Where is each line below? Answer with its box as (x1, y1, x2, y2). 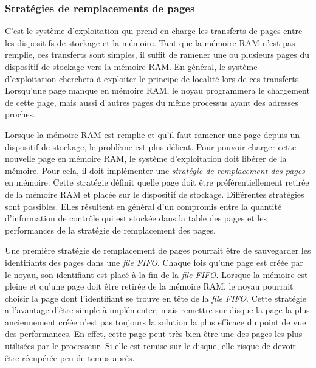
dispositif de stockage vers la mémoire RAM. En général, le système (5, 60, 258, 72)
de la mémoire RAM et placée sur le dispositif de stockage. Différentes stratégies (5, 187, 304, 200)
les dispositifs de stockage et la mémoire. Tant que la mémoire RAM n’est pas (5, 36, 295, 49)
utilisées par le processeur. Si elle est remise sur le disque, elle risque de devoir (5, 339, 296, 352)
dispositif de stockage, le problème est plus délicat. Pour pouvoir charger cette (5, 140, 297, 153)
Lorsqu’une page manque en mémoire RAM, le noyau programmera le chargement (5, 84, 310, 97)
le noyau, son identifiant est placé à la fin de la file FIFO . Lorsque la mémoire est (5, 268, 308, 280)
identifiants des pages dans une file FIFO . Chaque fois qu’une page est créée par (5, 255, 304, 268)
